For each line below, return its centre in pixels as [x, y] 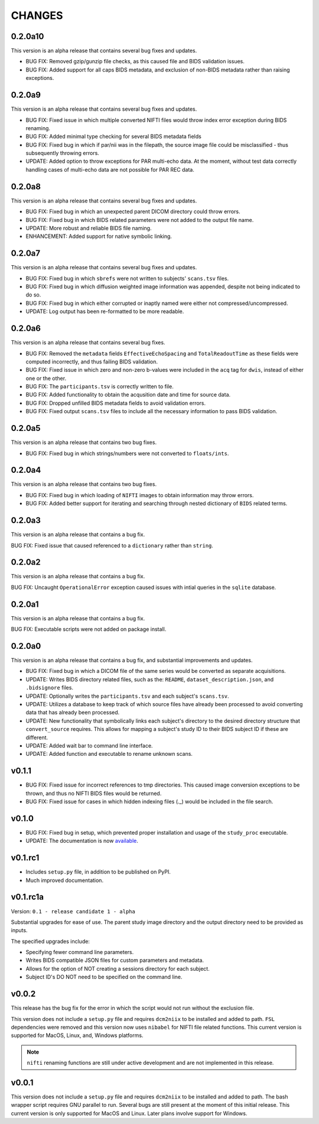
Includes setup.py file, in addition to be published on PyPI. [98, 872]
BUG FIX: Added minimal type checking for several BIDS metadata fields [114, 137]
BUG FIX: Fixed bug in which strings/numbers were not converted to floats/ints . [127, 453]
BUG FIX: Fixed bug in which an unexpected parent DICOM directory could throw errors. [133, 212]
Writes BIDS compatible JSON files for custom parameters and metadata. [115, 960]
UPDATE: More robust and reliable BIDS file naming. [89, 228]
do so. [33, 295]
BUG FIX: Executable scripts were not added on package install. [89, 629]
